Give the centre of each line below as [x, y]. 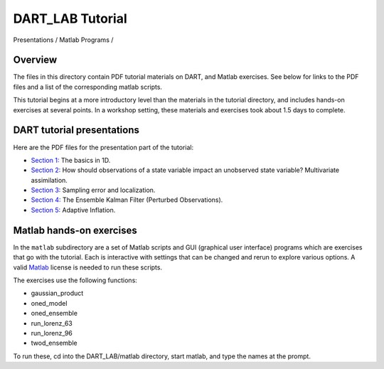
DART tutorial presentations [76, 130]
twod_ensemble [54, 343]
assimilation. [49, 180]
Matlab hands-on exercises [75, 230]
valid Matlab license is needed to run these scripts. [88, 267]
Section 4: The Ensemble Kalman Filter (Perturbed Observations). [127, 200]
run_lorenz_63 [52, 323]
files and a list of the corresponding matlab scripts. [88, 87]
